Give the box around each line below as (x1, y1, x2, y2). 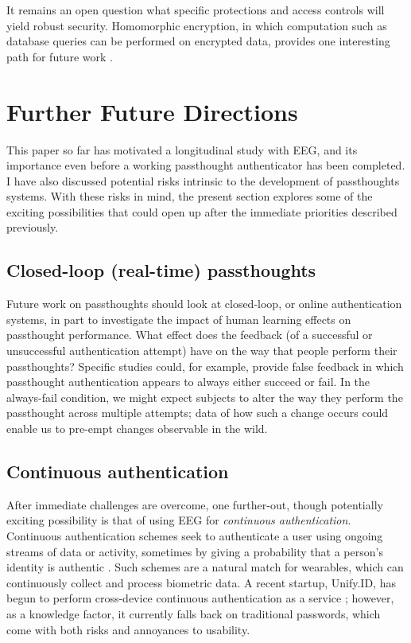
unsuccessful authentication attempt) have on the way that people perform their (6, 342, 397, 359)
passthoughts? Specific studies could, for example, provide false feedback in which (6, 357, 404, 374)
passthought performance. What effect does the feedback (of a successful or (6, 326, 373, 343)
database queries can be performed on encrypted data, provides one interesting (6, 33, 390, 49)
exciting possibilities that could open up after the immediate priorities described (6, 203, 397, 220)
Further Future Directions (6, 95, 298, 127)
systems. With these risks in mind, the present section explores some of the (6, 188, 373, 205)
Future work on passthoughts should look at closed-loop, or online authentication (6, 295, 402, 312)
